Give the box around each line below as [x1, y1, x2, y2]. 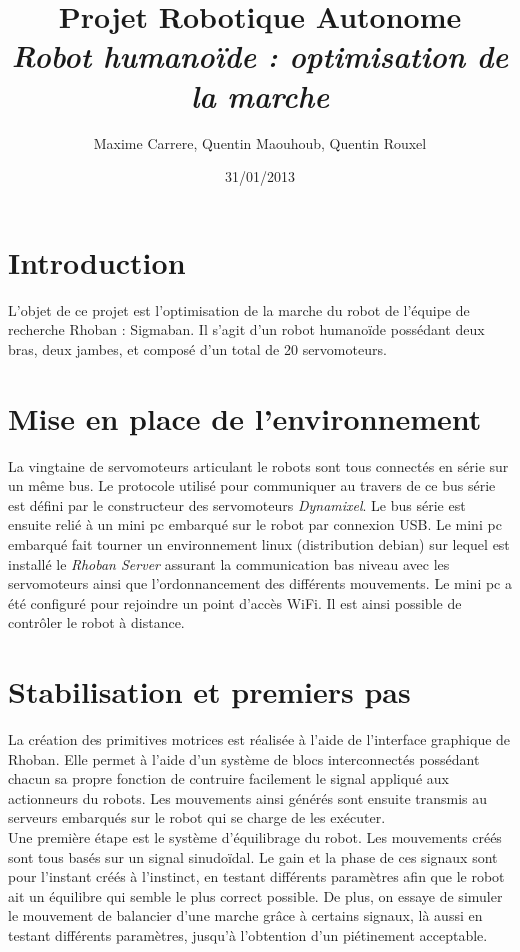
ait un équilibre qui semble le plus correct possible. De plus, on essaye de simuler [8, 885, 503, 906]
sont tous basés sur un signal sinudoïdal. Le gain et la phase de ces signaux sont [8, 846, 498, 867]
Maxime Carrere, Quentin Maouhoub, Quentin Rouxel [93, 132, 427, 153]
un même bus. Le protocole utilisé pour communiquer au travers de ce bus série [8, 475, 496, 496]
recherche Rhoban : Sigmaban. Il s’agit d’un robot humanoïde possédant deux [8, 319, 485, 340]
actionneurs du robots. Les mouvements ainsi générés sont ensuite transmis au [8, 787, 488, 808]
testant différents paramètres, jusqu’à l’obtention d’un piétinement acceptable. [8, 924, 488, 945]
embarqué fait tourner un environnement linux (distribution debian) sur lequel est [8, 533, 510, 554]
